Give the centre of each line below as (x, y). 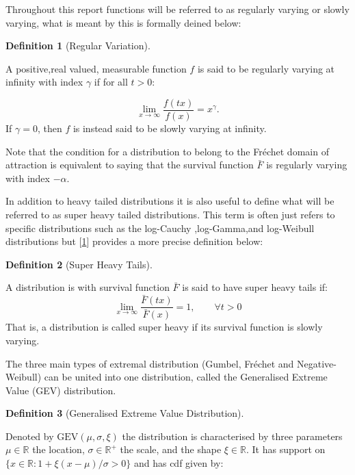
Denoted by (30, 436)
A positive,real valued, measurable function (96, 68)
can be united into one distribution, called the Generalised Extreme (186, 377)
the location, (58, 449)
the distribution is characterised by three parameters (232, 436)
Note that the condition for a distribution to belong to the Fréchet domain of (167, 151)
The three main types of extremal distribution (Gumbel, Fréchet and (150, 363)
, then (50, 128)
